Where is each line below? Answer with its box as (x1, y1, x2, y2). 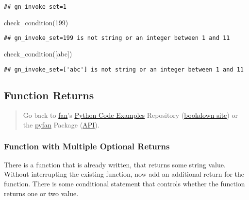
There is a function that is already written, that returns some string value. (4, 159, 226, 169)
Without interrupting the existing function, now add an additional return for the (4, 169, 245, 179)
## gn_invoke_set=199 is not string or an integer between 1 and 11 (4, 35, 230, 42)
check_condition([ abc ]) (4, 48, 72, 58)
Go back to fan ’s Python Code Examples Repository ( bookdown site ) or (23, 110, 238, 120)
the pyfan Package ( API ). (23, 119, 100, 129)
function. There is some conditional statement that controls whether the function (4, 178, 245, 188)
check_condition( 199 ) (4, 17, 68, 27)
